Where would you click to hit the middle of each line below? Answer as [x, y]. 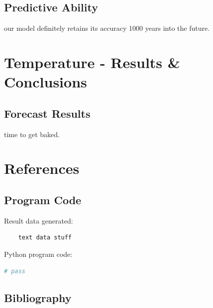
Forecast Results [47, 113]
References [42, 168]
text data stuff [45, 238]
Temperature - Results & [92, 62]
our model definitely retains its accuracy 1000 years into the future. [107, 28]
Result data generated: [39, 220]
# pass [15, 271]
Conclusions [46, 82]
